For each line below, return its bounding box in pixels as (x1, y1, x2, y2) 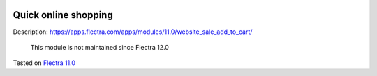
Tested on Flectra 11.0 (13, 59, 76, 67)
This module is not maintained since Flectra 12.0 (30, 43, 169, 51)
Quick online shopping (13, 9, 113, 21)
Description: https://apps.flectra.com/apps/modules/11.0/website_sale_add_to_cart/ (13, 28, 253, 36)
